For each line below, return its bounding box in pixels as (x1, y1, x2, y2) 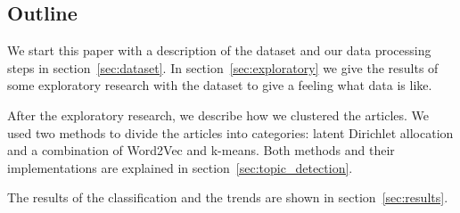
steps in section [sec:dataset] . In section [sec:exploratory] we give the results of (7, 58, 439, 77)
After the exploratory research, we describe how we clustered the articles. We (7, 105, 430, 124)
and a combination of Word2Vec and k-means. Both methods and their (7, 141, 395, 160)
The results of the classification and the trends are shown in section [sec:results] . (7, 188, 448, 207)
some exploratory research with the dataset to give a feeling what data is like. (7, 76, 432, 94)
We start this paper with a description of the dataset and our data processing (7, 41, 431, 60)
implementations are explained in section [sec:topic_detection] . (7, 158, 353, 176)
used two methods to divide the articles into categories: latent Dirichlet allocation (7, 123, 454, 142)
